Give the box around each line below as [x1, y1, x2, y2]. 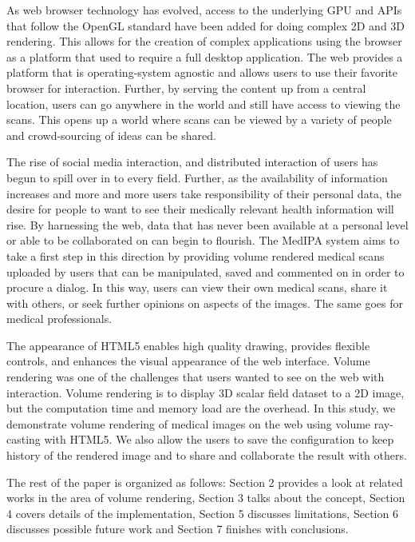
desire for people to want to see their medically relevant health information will [6, 201, 394, 217]
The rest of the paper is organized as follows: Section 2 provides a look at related [6, 473, 403, 490]
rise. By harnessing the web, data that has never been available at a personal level [6, 216, 409, 233]
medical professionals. [6, 310, 113, 327]
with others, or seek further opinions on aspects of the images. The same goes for [6, 294, 403, 311]
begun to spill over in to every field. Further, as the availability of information [6, 169, 388, 185]
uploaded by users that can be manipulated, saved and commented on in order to [6, 263, 405, 280]
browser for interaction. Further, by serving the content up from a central [6, 79, 366, 96]
